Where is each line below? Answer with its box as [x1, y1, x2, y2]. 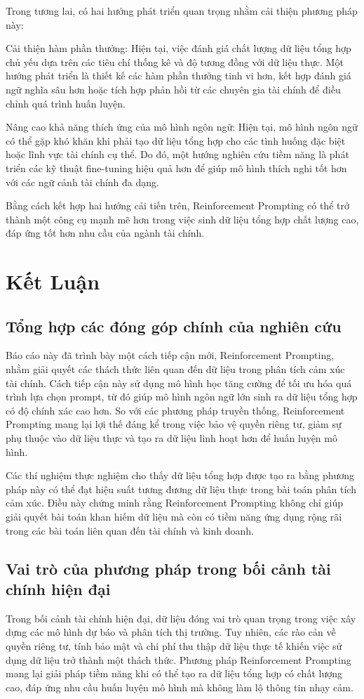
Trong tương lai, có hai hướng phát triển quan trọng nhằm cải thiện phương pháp [6, 4, 358, 18]
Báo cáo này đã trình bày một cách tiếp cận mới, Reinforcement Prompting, [6, 348, 335, 362]
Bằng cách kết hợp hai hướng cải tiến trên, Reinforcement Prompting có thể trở [6, 198, 349, 213]
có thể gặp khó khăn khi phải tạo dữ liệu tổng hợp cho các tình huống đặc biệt [6, 133, 346, 148]
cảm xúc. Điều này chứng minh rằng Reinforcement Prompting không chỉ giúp [6, 495, 344, 510]
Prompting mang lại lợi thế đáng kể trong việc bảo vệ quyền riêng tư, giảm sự [6, 417, 342, 431]
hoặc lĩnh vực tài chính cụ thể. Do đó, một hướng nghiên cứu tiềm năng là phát [6, 147, 349, 162]
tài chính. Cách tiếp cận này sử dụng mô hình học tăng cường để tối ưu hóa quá [6, 375, 352, 390]
